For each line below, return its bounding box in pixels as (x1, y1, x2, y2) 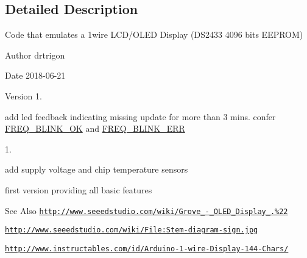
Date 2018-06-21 (5, 69, 66, 82)
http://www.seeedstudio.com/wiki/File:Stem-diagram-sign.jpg (5, 226, 258, 235)
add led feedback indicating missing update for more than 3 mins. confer (5, 110, 276, 123)
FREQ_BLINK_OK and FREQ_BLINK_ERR (5, 122, 185, 135)
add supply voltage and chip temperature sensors (5, 163, 188, 176)
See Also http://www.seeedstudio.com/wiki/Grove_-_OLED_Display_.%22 (5, 204, 288, 217)
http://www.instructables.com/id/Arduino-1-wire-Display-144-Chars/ (5, 244, 289, 253)
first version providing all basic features (5, 183, 152, 196)
